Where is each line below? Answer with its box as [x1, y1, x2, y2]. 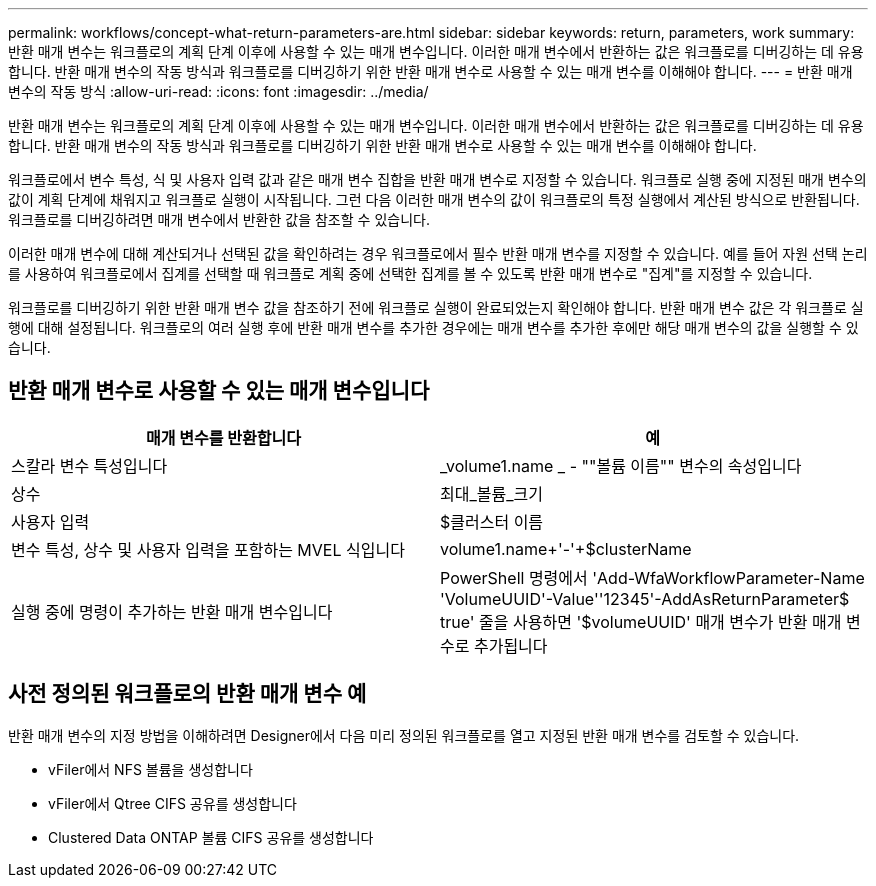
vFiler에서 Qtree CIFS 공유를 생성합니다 [48, 794, 297, 812]
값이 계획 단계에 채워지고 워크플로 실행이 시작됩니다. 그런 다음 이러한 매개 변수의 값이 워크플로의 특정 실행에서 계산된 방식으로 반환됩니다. [8, 191, 860, 208]
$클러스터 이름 [440, 511, 544, 532]
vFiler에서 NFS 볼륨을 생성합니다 [48, 760, 253, 778]
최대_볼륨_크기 [440, 483, 543, 504]
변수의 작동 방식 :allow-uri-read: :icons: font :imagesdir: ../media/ [8, 83, 429, 100]
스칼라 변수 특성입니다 [11, 455, 168, 476]
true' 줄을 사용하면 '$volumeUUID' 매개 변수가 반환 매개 [440, 611, 842, 632]
